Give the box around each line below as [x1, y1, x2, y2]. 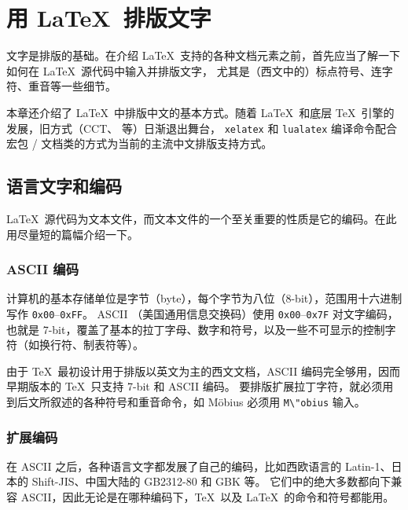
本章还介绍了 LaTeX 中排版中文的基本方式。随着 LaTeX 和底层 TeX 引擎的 [6, 104, 395, 120]
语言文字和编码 [6, 174, 122, 198]
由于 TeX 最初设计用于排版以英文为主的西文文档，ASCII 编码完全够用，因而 [6, 362, 400, 379]
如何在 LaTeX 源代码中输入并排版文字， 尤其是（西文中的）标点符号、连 [6, 62, 382, 79]
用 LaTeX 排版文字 [6, 2, 211, 34]
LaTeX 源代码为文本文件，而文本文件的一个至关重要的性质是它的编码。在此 [6, 210, 397, 226]
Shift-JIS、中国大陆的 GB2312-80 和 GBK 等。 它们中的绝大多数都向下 [31, 473, 391, 490]
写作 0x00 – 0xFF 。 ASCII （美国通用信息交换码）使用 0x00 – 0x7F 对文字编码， [6, 305, 399, 321]
